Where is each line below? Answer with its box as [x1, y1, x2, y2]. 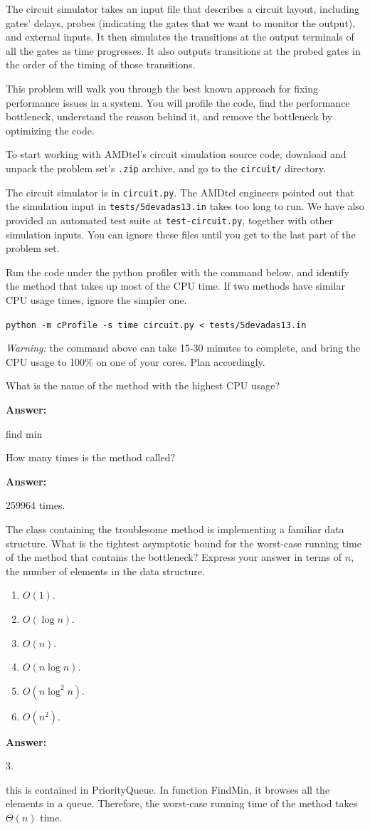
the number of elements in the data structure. [6, 563, 205, 578]
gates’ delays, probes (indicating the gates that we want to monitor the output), [6, 15, 356, 30]
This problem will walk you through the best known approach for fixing [6, 80, 319, 95]
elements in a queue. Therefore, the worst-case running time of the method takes [6, 796, 358, 811]
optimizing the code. [6, 122, 95, 137]
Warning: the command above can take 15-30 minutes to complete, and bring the [6, 340, 361, 355]
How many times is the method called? [6, 450, 176, 465]
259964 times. [6, 498, 65, 513]
